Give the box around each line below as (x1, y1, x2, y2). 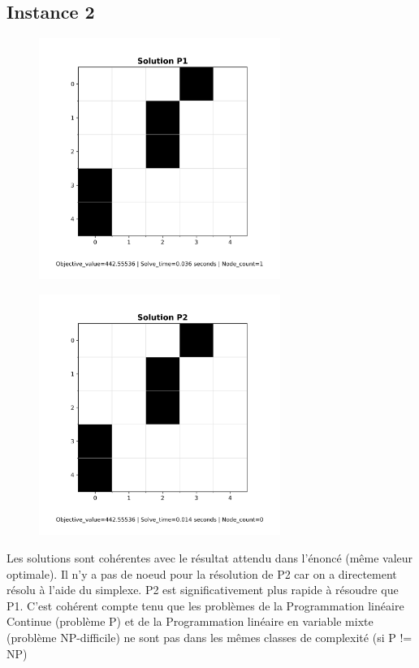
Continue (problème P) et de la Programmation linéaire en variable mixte (6, 613, 374, 630)
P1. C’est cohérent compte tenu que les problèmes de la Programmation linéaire (6, 597, 404, 614)
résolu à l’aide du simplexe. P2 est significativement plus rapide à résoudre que (6, 581, 399, 598)
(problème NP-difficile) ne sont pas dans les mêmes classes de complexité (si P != (6, 628, 413, 645)
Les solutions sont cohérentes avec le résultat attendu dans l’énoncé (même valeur (6, 549, 413, 566)
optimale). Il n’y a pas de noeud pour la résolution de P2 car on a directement (6, 565, 397, 582)
